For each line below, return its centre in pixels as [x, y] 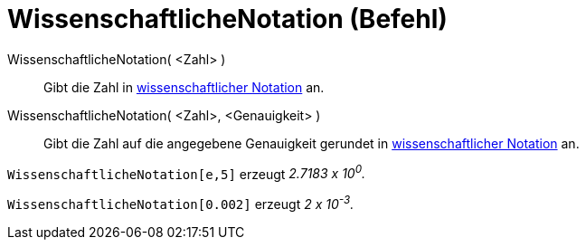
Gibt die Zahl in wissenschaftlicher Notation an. [184, 87]
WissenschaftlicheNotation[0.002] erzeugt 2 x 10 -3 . [181, 203]
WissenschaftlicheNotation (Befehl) [227, 19]
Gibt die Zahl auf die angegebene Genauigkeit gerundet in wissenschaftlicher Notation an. [312, 143]
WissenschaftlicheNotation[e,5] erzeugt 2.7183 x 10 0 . [187, 172]
